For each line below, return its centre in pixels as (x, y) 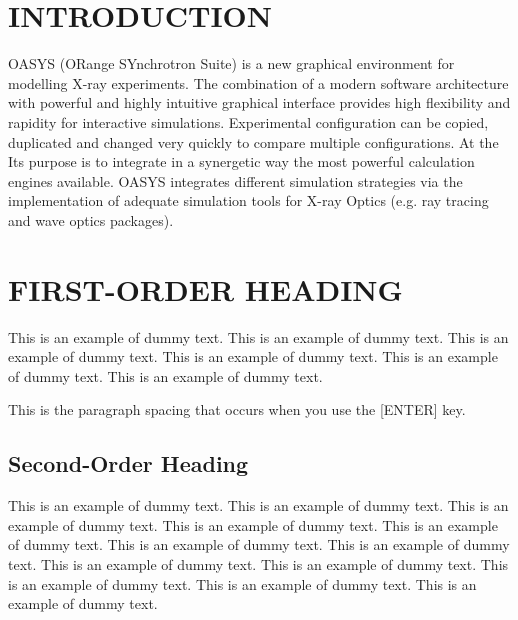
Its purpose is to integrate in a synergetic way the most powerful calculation (241, 161)
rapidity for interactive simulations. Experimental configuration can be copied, (248, 121)
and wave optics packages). (91, 219)
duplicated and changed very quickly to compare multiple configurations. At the (253, 141)
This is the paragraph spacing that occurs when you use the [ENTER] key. (237, 409)
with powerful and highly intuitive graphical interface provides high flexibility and (259, 102)
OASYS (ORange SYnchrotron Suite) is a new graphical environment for (231, 63)
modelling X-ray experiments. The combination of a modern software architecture (258, 82)
